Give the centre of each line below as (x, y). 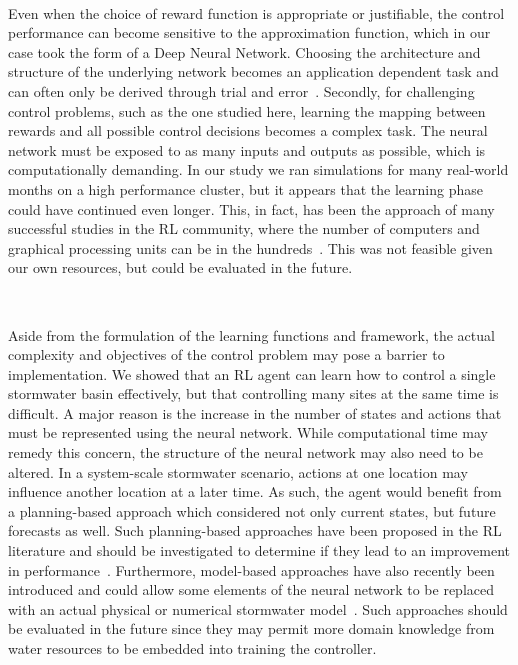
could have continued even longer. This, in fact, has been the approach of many (251, 208)
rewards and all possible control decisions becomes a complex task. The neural (248, 130)
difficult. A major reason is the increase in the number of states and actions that (255, 412)
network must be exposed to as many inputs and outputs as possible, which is (247, 149)
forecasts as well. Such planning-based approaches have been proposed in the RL (255, 530)
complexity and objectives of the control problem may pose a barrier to (226, 354)
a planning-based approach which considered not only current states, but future (252, 510)
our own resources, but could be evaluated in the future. (180, 267)
